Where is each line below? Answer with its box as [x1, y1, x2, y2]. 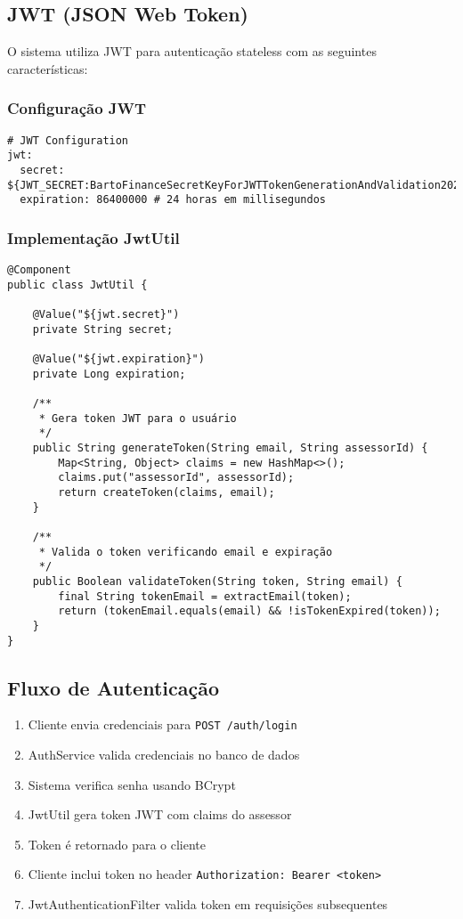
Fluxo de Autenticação [7, 673, 220, 701]
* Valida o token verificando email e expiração [38, 545, 333, 558]
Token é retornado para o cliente [28, 834, 207, 853]
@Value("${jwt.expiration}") [32, 353, 205, 366]
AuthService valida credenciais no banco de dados [28, 745, 300, 764]
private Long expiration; [32, 367, 186, 380]
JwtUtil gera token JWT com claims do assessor [28, 805, 292, 824]
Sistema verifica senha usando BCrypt [28, 775, 236, 793]
